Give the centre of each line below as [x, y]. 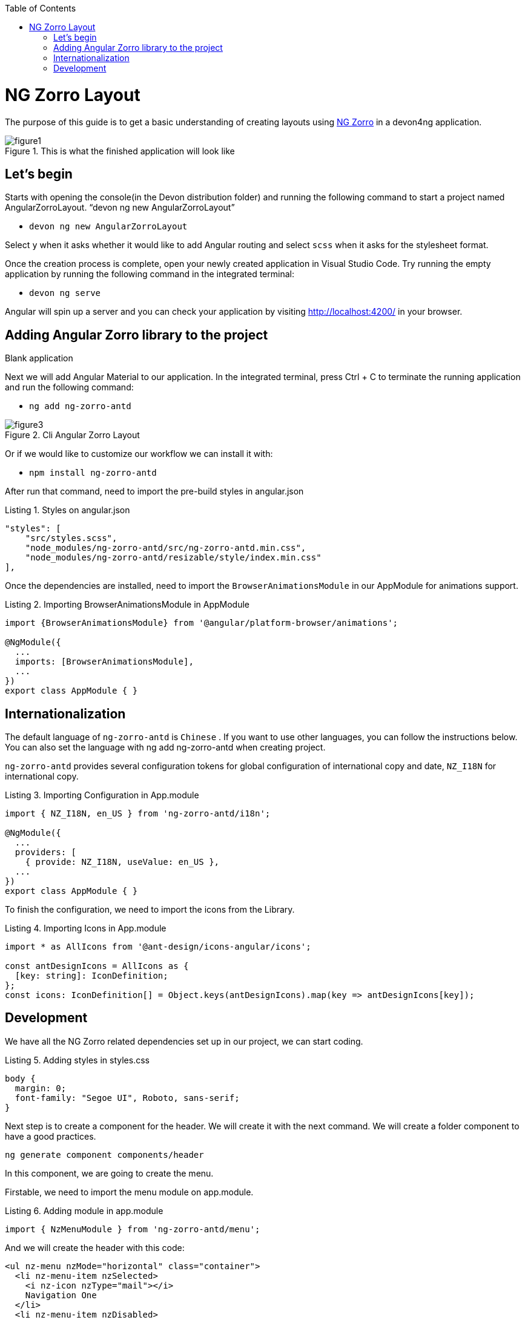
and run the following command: [69, 387]
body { [20, 1078]
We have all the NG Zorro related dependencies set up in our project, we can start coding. [184, 1041]
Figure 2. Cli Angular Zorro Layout [72, 435]
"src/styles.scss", [71, 538]
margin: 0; [41, 1088]
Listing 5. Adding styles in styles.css [77, 1060]
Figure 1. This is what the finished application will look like [120, 151]
